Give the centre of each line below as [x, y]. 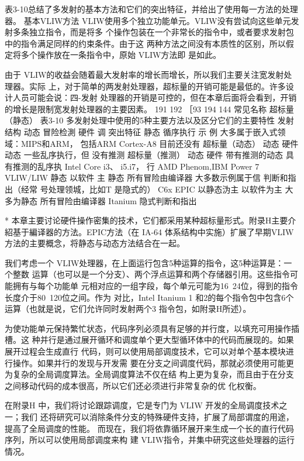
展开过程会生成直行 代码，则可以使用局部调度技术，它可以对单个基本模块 [145, 351]
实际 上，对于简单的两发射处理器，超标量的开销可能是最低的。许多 [157, 86]
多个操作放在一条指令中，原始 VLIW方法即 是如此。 [121, 55]
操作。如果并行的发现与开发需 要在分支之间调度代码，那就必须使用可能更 [153, 362]
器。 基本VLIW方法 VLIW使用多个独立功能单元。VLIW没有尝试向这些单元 [148, 20]
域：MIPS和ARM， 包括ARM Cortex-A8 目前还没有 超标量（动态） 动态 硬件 [152, 143]
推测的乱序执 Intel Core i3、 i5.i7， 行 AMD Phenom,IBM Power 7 [136, 166]
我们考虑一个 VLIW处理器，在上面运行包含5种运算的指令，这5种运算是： [144, 262]
